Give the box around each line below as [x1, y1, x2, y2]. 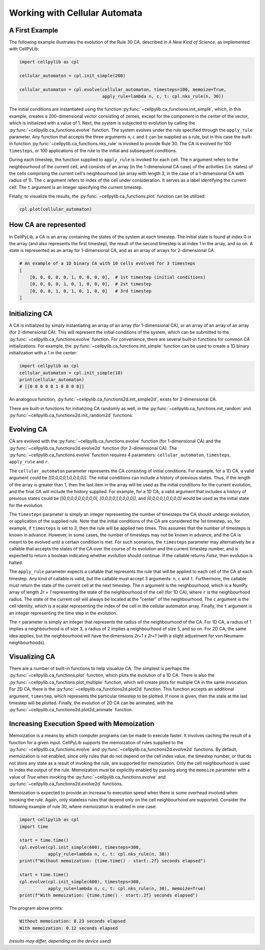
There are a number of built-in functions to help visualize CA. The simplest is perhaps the [9, 665, 190, 671]
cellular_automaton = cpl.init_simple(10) [19, 370, 123, 376]
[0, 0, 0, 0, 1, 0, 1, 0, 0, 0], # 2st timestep [29, 281, 152, 287]
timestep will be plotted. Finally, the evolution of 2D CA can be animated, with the [9, 699, 174, 706]
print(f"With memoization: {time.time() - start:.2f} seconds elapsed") [19, 892, 198, 898]
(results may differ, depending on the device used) [9, 938, 111, 944]
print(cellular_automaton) [19, 377, 84, 382]
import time [19, 823, 49, 829]
